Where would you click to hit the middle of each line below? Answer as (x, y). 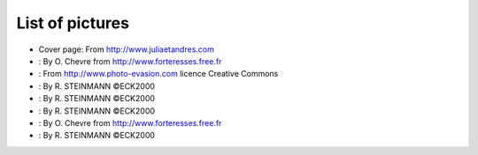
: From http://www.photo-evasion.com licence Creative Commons (158, 74)
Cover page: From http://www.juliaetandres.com (126, 49)
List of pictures (73, 23)
